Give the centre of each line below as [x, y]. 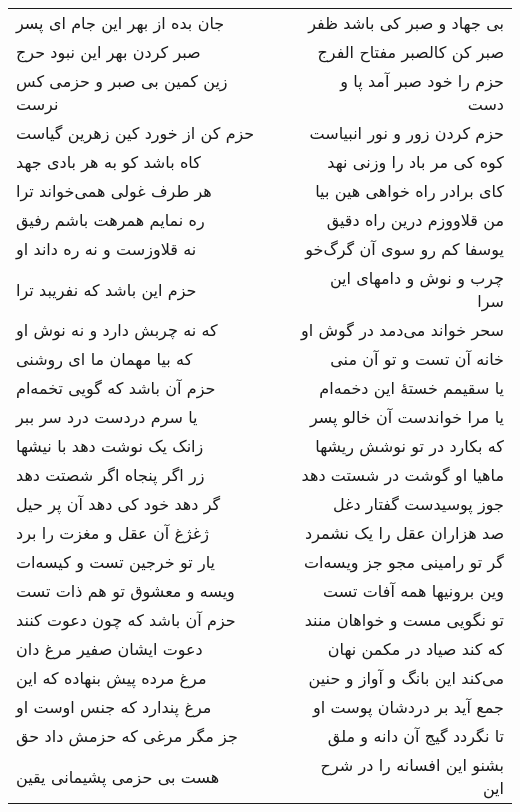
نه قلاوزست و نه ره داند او [106, 248]
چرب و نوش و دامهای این [416, 277]
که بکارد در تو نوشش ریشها [409, 445]
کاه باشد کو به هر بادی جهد [108, 161]
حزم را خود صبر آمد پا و [422, 80]
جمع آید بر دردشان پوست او [408, 706]
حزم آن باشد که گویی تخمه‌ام [116, 387]
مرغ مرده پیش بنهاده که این [111, 677]
